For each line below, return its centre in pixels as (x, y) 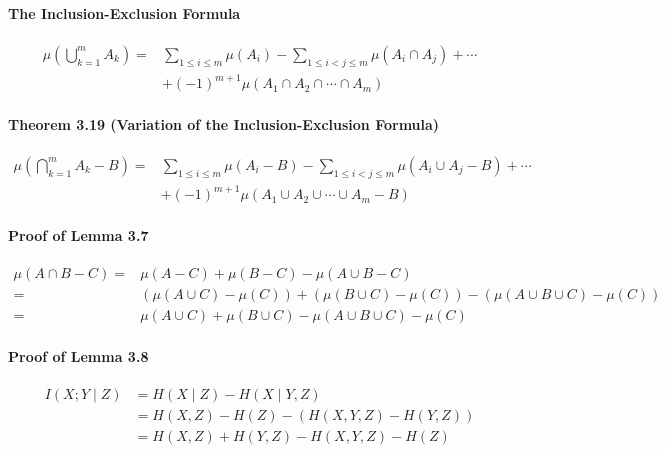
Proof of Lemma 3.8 (78, 355)
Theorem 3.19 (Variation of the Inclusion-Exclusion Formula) (224, 123)
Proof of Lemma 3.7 (78, 234)
